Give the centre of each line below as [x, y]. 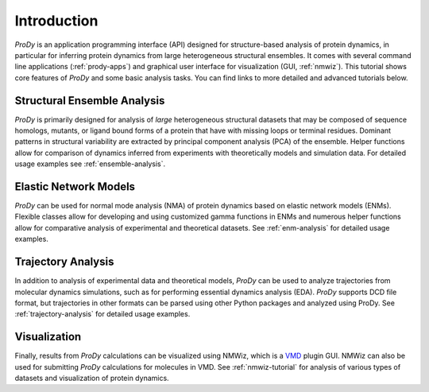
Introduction [56, 21]
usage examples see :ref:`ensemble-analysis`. [90, 164]
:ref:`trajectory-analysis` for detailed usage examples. [102, 314]
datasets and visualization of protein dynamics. [92, 378]
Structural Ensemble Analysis [90, 101]
